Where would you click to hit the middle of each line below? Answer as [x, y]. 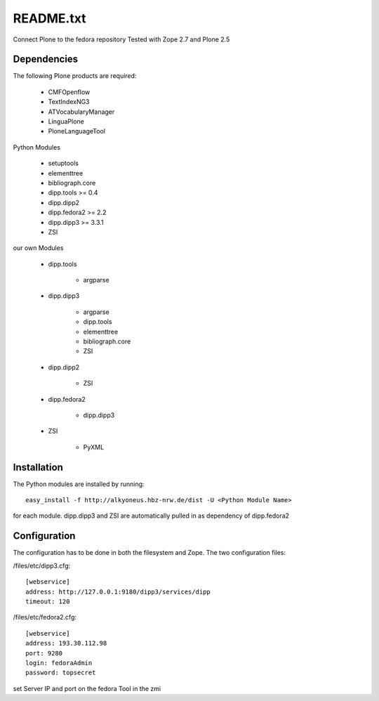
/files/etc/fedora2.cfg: [45, 617]
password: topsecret [61, 673]
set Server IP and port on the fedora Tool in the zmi [87, 688]
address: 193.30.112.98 [66, 643]
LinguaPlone [66, 122]
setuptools [63, 163]
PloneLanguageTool [77, 131]
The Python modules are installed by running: [79, 484]
